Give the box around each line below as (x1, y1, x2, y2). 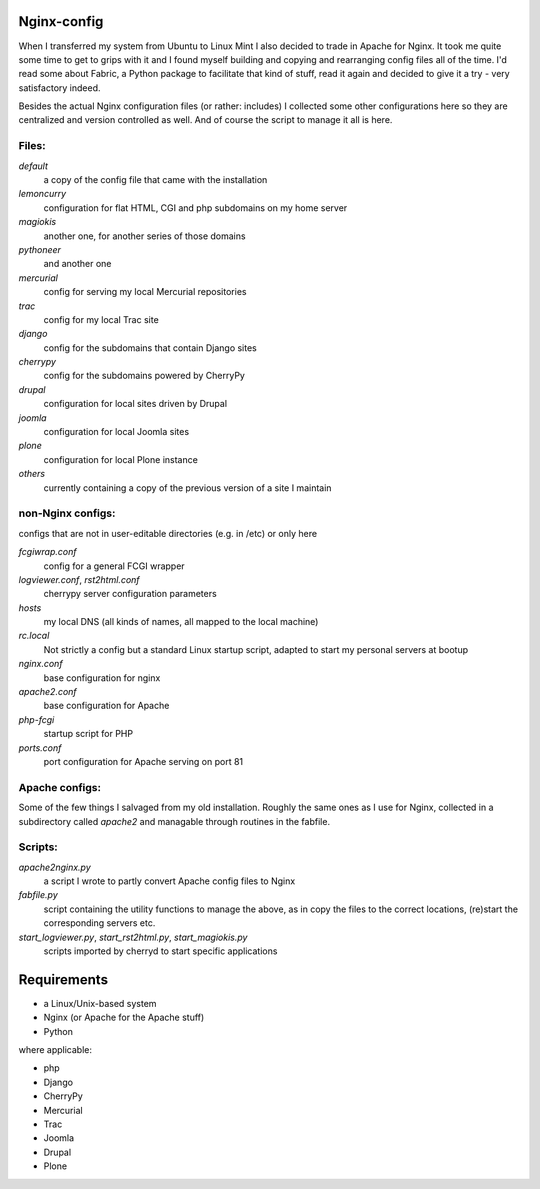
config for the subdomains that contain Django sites (43, 341, 257, 354)
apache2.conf (18, 686, 77, 698)
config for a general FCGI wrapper (43, 560, 185, 572)
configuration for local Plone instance (43, 453, 199, 465)
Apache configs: (18, 780, 102, 794)
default (18, 160, 49, 172)
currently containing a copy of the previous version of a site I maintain (43, 481, 332, 494)
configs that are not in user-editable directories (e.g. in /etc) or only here (18, 527, 318, 539)
